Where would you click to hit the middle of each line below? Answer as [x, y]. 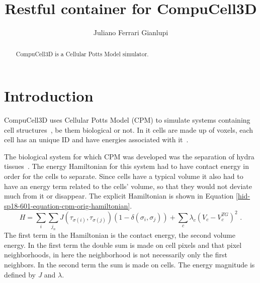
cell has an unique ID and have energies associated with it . [96, 139]
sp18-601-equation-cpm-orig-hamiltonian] [67, 205]
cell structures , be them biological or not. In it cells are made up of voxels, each [129, 129]
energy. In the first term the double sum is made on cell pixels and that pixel [123, 245]
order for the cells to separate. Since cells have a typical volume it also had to [124, 176]
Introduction [49, 96]
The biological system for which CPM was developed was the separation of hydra [129, 156]
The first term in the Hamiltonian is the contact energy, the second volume [120, 235]
